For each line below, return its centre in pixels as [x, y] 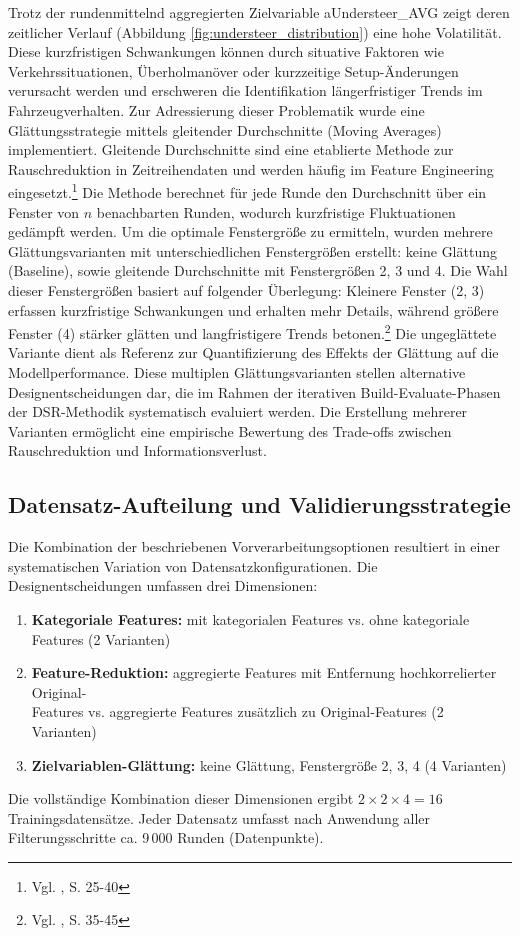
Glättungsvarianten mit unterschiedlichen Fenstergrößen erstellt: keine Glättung [252, 250]
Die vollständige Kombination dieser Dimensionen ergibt [181, 798]
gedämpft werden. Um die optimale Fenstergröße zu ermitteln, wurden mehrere [250, 231]
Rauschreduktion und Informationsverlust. [137, 450]
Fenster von [44, 211]
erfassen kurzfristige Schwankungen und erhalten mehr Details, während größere [253, 309]
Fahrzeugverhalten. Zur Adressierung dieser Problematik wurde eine [216, 109]
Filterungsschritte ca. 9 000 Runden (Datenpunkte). [166, 837]
